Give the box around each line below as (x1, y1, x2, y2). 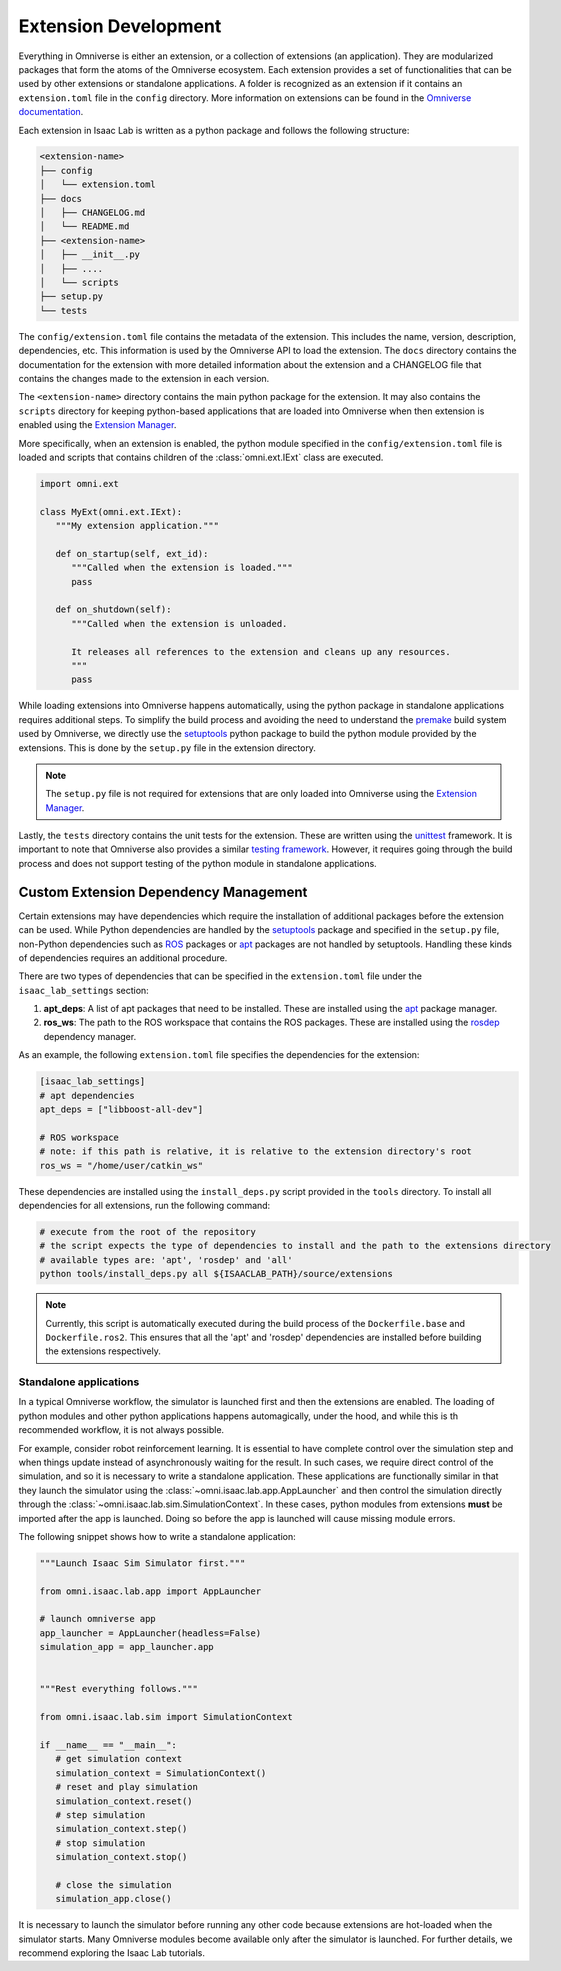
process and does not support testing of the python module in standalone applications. (18, 857, 377, 869)
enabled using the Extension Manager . (18, 419, 177, 431)
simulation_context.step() (55, 1823, 188, 1835)
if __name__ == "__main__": (39, 1740, 177, 1750)
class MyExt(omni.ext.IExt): (39, 506, 183, 517)
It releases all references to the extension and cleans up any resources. (71, 646, 452, 657)
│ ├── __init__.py (39, 249, 140, 260)
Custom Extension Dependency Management (18, 883, 308, 900)
